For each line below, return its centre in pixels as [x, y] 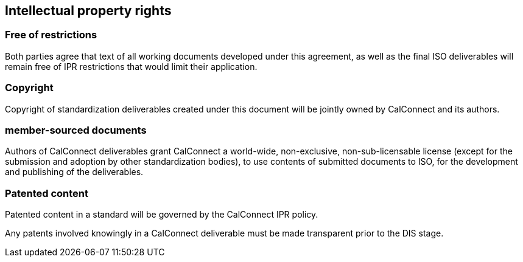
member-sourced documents [76, 130]
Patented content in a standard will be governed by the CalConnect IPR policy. [162, 215]
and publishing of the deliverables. [74, 172]
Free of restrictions [51, 35]
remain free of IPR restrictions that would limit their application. [131, 66]
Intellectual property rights [88, 11]
